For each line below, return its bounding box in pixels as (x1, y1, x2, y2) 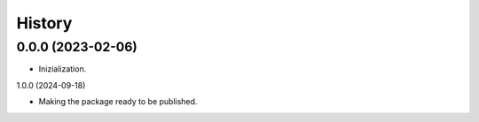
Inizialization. (38, 64, 87, 74)
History (16, 13, 73, 33)
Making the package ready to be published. (38, 96, 198, 107)
